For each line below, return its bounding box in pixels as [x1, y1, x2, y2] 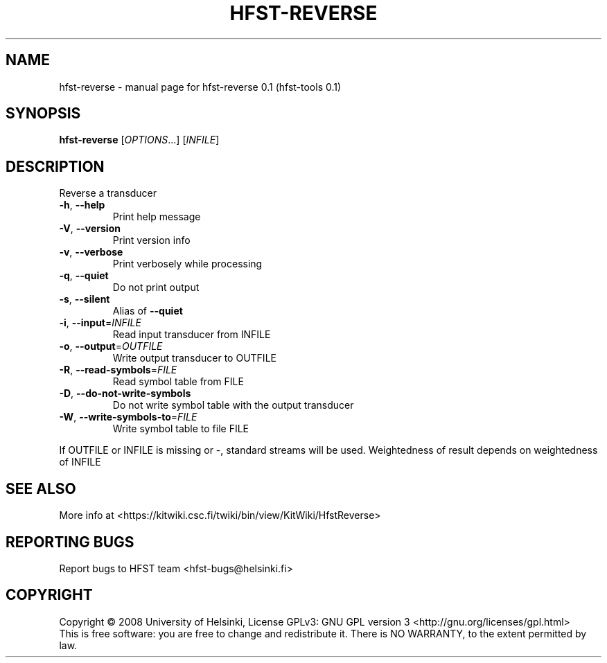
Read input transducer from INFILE [112, 328, 271, 341]
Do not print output [112, 281, 200, 294]
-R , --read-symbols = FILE [59, 364, 177, 376]
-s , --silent [59, 293, 110, 306]
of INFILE [59, 456, 101, 468]
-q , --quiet [59, 269, 109, 282]
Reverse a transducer [59, 187, 157, 200]
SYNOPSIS [6, 105, 81, 123]
